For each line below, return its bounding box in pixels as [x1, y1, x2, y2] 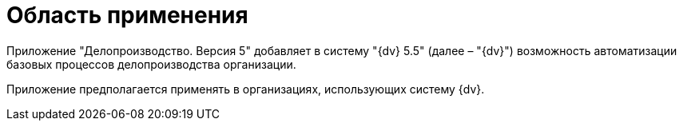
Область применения [6, 2, 248, 29]
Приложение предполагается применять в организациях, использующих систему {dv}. [6, 81, 485, 96]
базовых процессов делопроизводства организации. [6, 57, 296, 71]
